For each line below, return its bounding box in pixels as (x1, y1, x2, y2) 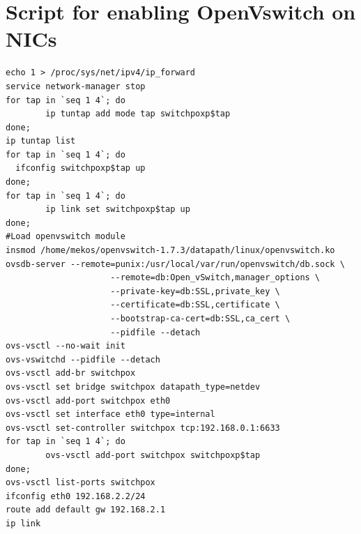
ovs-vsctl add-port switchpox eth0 (6, 395, 171, 406)
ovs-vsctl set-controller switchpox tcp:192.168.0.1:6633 (6, 422, 280, 433)
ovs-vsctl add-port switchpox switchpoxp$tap (45, 450, 261, 460)
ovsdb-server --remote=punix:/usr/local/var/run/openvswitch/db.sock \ (6, 259, 345, 269)
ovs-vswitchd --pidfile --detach (6, 354, 160, 365)
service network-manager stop (6, 81, 146, 91)
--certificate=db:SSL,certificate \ (110, 300, 280, 310)
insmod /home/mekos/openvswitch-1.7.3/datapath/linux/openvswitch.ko (6, 245, 335, 256)
